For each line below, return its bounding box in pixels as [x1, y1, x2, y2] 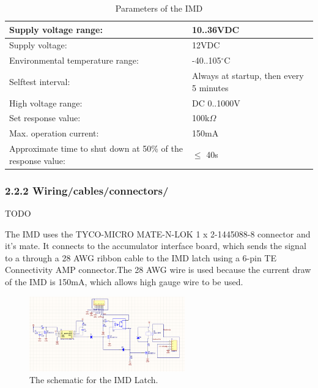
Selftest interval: [9, 75, 70, 88]
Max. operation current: [9, 127, 99, 140]
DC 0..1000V [191, 96, 240, 109]
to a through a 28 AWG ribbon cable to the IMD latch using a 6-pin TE [5, 251, 276, 264]
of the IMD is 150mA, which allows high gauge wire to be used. [5, 275, 243, 288]
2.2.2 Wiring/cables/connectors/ [5, 182, 169, 198]
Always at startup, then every [191, 69, 304, 82]
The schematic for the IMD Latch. [29, 373, 158, 386]
